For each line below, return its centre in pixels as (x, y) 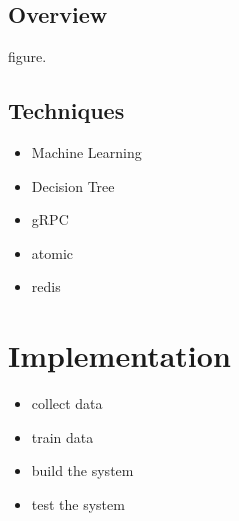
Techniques (66, 110)
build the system (82, 470)
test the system (78, 503)
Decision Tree (73, 185)
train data (62, 436)
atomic (52, 252)
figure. (27, 56)
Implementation (119, 355)
